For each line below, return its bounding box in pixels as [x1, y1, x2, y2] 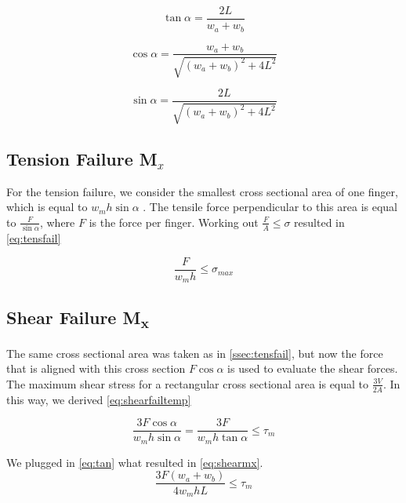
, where [39, 213, 75, 230]
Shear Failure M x [6, 304, 150, 332]
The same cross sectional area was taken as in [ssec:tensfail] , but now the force [6, 344, 383, 361]
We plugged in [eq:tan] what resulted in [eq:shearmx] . [6, 454, 263, 470]
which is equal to [6, 199, 88, 215]
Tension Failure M [6, 146, 158, 170]
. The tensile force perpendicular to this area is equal [143, 199, 397, 215]
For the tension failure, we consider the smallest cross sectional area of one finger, [6, 183, 398, 199]
